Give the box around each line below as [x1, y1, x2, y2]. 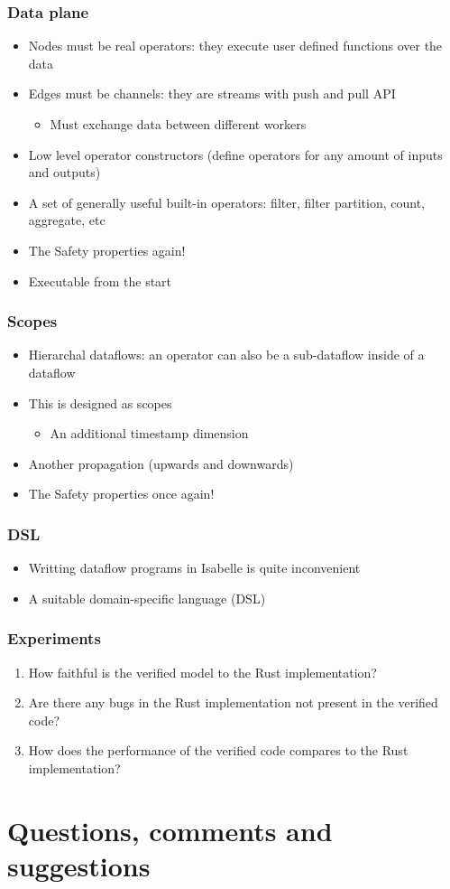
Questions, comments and [7, 811, 333, 848]
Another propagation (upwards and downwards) [28, 454, 294, 473]
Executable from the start [28, 271, 172, 290]
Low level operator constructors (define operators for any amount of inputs [28, 145, 443, 164]
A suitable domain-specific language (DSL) [28, 588, 266, 607]
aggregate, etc [28, 211, 106, 229]
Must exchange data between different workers [50, 115, 307, 133]
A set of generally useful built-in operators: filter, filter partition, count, [28, 192, 425, 211]
